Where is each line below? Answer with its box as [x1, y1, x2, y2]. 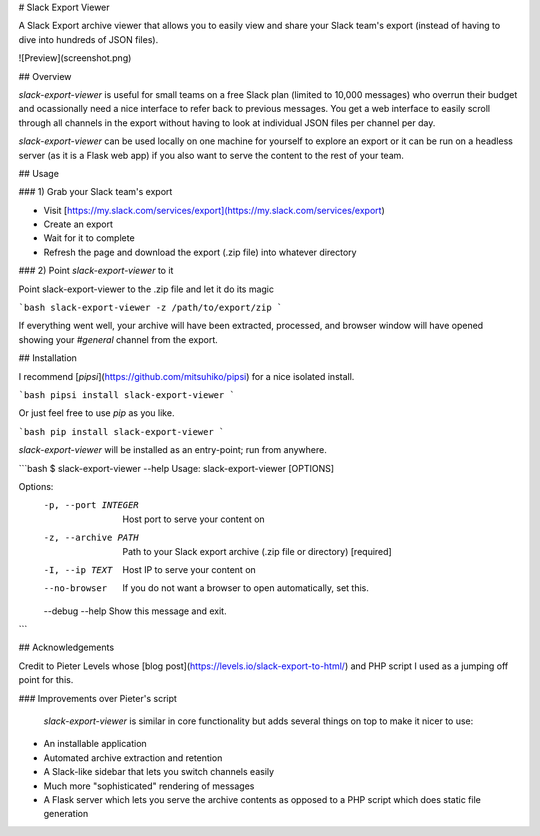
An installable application [43, 738, 147, 750]
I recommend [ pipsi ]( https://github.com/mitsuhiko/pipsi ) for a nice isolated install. [18, 370, 355, 382]
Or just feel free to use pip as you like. [18, 407, 175, 419]
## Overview [18, 70, 72, 82]
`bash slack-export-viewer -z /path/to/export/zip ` [18, 302, 283, 314]
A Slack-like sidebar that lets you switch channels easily [43, 766, 275, 778]
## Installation [18, 352, 77, 364]
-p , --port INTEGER [43, 500, 139, 511]
